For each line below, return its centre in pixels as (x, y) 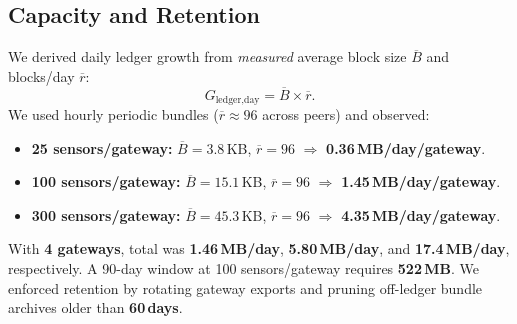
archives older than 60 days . (95, 307)
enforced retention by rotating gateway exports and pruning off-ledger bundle (245, 287)
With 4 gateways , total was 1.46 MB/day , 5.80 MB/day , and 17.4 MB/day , (259, 248)
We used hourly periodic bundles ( (113, 114)
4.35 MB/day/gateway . (421, 214)
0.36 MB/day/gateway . (406, 147)
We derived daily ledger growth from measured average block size (207, 56)
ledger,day (237, 100)
